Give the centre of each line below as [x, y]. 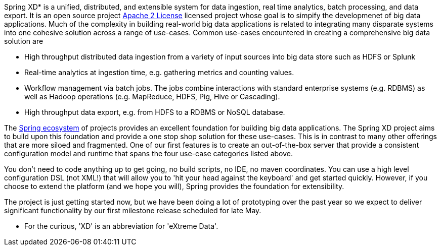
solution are [24, 41]
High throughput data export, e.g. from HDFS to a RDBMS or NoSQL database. [155, 112]
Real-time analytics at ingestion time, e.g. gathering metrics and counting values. [159, 72]
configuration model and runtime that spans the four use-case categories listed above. [148, 153]
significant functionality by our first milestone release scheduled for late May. [133, 210]
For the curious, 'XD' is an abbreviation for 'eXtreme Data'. [121, 226]
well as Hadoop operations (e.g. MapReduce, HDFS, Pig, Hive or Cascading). [152, 97]
